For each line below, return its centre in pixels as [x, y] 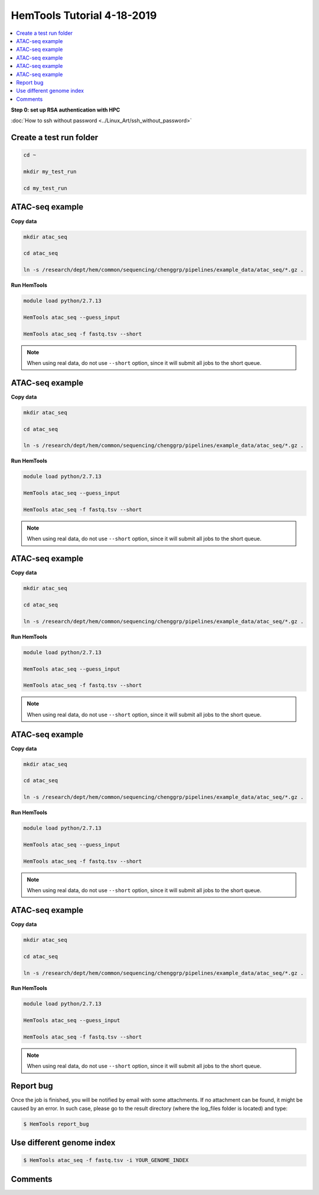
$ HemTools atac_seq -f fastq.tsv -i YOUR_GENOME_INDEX [106, 1160]
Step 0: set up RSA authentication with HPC [66, 110]
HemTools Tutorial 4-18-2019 [84, 15]
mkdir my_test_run [50, 172]
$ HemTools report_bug [56, 1124]
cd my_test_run [45, 188]
